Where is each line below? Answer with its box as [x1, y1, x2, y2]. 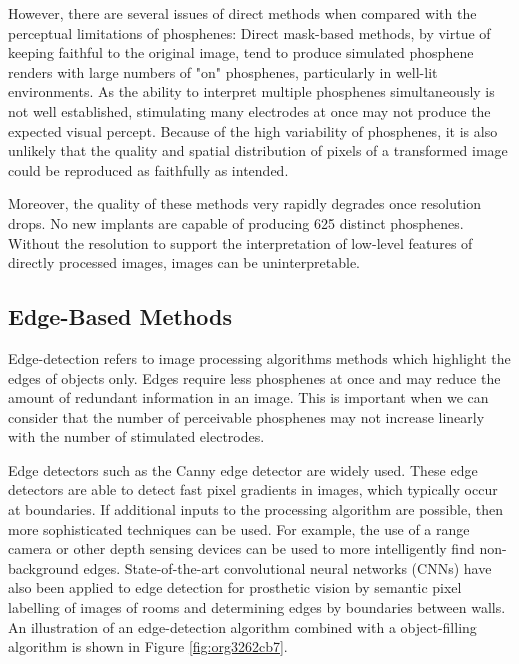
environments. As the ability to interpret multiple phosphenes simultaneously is [8, 81, 495, 102]
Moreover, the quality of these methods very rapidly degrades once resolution [8, 193, 482, 214]
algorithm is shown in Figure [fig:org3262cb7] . [8, 636, 288, 657]
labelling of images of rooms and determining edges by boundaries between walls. [8, 597, 506, 618]
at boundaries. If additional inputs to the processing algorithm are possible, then [8, 499, 503, 520]
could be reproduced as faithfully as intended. [8, 159, 289, 180]
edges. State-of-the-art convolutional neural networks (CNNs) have [83, 557, 492, 578]
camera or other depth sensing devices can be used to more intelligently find [8, 538, 475, 559]
